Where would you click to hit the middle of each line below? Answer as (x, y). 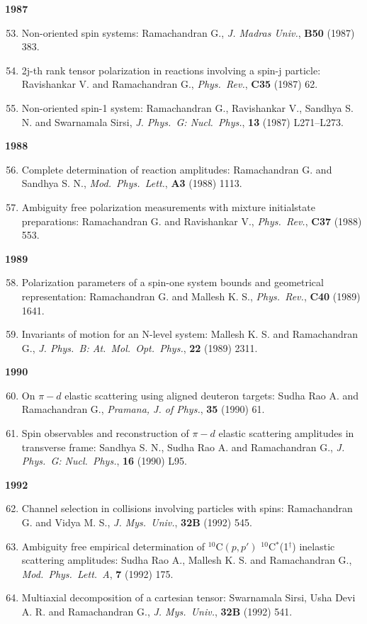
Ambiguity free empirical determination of (113, 546)
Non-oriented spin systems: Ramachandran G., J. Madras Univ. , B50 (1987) (188, 32)
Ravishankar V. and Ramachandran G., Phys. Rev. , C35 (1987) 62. (170, 84)
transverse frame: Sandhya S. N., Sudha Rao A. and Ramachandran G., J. (183, 447)
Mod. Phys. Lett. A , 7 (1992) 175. (97, 573)
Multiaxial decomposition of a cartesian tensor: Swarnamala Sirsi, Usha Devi (188, 597)
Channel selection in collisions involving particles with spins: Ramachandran (187, 508)
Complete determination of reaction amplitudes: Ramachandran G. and (177, 169)
